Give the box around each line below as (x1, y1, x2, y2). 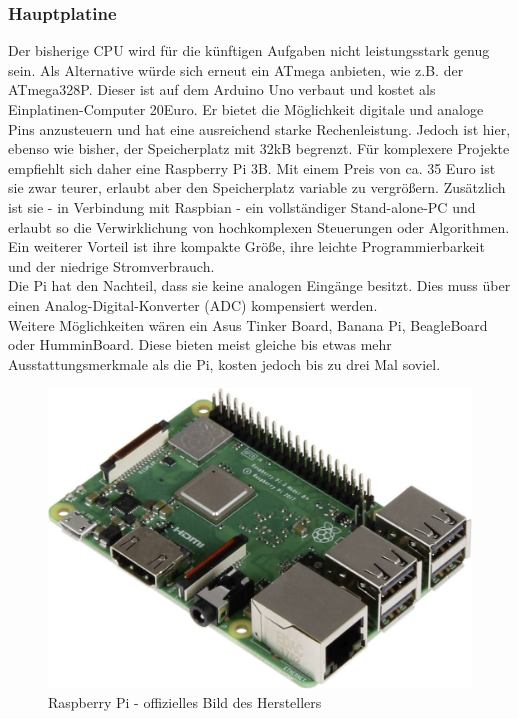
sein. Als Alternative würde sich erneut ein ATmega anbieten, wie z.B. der (8, 59, 464, 80)
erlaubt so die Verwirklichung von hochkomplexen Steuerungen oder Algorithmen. (8, 216, 510, 237)
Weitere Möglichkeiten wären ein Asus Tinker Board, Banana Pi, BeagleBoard (8, 314, 488, 335)
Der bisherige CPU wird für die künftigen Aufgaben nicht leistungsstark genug (8, 40, 490, 61)
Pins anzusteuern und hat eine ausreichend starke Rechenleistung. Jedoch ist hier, (8, 118, 511, 139)
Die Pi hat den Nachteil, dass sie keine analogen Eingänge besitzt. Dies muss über (8, 275, 511, 296)
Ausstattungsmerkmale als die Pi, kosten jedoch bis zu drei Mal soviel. (8, 353, 441, 374)
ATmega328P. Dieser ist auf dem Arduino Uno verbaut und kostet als (8, 79, 436, 100)
